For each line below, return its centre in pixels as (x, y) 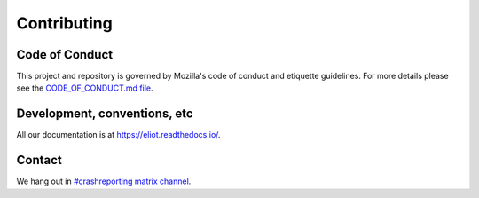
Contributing (64, 23)
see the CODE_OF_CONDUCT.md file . (85, 88)
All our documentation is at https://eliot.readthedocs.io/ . (118, 135)
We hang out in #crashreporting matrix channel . (104, 181)
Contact (39, 160)
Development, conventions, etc (105, 114)
